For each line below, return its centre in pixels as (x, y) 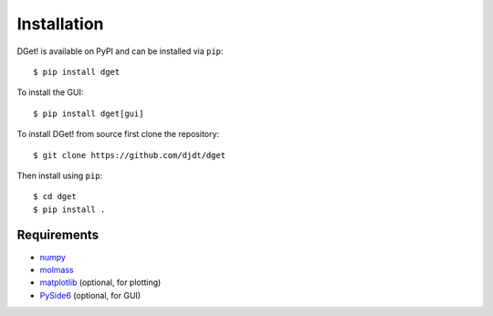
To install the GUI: (50, 92)
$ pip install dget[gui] (89, 113)
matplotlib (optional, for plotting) (100, 282)
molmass (57, 269)
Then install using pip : (60, 175)
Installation (60, 24)
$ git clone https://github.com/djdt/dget (130, 155)
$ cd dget (55, 197)
